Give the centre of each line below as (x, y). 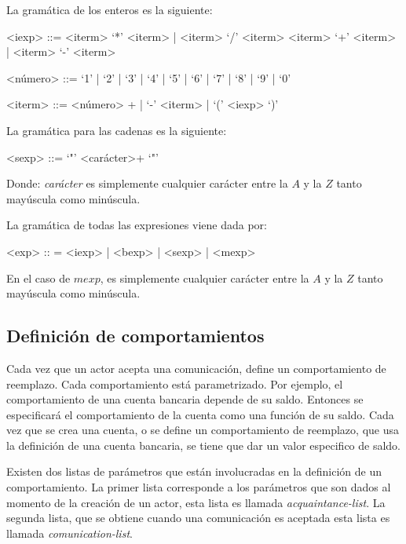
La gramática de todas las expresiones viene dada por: (137, 225)
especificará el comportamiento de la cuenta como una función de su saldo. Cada (200, 414)
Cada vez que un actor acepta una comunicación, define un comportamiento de (196, 368)
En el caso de (38, 277)
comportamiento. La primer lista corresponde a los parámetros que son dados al (199, 487)
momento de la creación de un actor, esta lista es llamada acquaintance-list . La (196, 502)
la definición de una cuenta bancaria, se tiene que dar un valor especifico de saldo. (204, 445)
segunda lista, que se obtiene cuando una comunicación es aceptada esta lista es (198, 518)
